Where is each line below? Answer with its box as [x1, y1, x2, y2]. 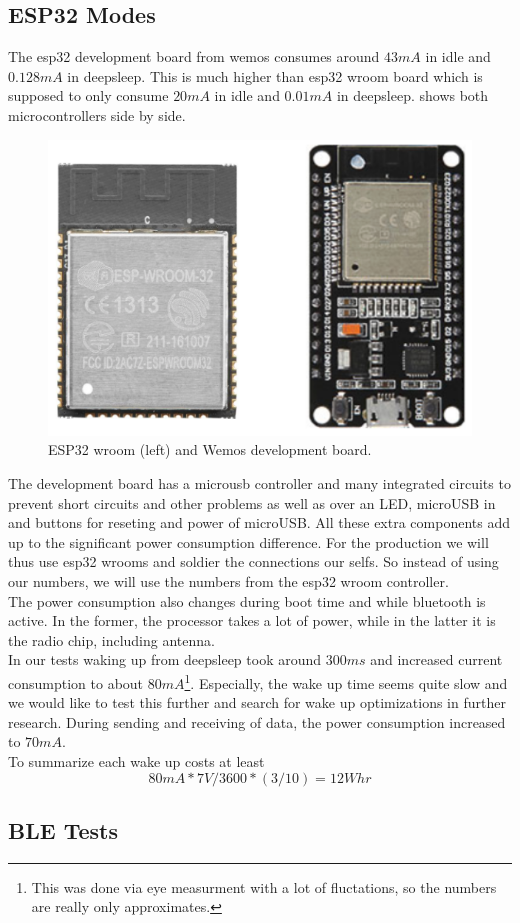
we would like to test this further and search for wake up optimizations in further [8, 692, 506, 713]
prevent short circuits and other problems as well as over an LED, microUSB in [8, 492, 496, 513]
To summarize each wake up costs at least [8, 750, 265, 771]
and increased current [370, 649, 503, 670]
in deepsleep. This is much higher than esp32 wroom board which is [67, 65, 483, 86]
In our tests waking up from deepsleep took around [8, 649, 322, 670]
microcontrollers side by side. [8, 104, 186, 125]
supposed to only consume [8, 85, 169, 106]
